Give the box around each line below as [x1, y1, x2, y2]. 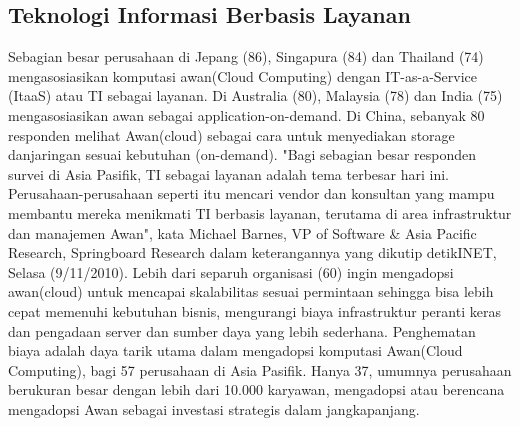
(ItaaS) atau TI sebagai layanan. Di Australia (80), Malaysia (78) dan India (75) [8, 85, 503, 106]
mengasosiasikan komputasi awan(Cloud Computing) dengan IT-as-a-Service [8, 65, 478, 86]
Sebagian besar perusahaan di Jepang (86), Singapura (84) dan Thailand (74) [8, 46, 484, 67]
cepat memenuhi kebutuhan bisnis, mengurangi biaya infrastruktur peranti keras [8, 300, 501, 321]
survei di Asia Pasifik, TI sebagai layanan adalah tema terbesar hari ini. [8, 163, 449, 184]
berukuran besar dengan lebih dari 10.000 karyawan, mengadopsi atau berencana [8, 379, 505, 400]
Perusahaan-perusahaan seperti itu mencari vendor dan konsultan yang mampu [8, 183, 495, 204]
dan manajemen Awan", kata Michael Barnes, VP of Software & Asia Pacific [8, 222, 477, 243]
